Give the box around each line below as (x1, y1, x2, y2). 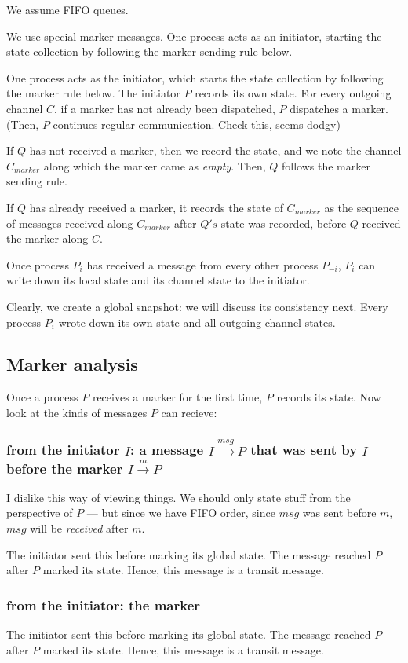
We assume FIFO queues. (6, 2, 129, 17)
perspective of (6, 504, 73, 521)
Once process (6, 256, 69, 273)
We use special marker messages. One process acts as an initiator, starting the (6, 27, 382, 44)
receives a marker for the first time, (92, 389, 263, 405)
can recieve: (161, 404, 217, 420)
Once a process (6, 389, 78, 405)
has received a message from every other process (86, 256, 319, 273)
